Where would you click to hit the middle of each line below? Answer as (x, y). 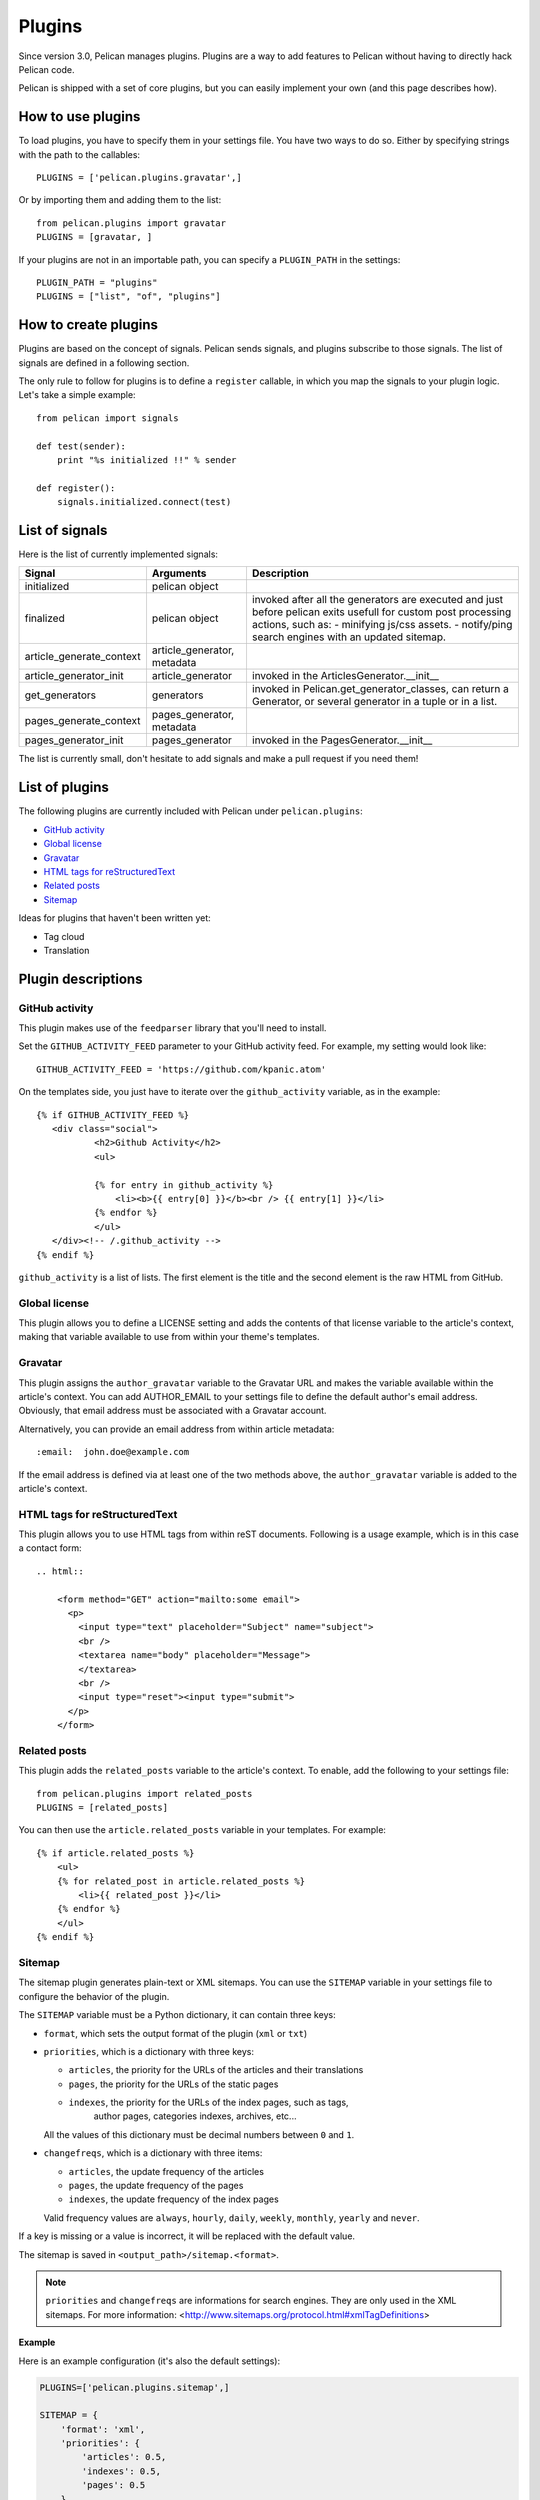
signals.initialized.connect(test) (144, 502)
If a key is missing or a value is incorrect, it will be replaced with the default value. (186, 2236)
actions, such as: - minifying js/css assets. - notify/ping (382, 625)
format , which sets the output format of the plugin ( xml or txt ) (175, 2033)
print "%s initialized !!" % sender (146, 460)
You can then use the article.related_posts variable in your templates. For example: (202, 1830)
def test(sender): (81, 446)
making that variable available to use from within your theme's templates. (169, 1337)
